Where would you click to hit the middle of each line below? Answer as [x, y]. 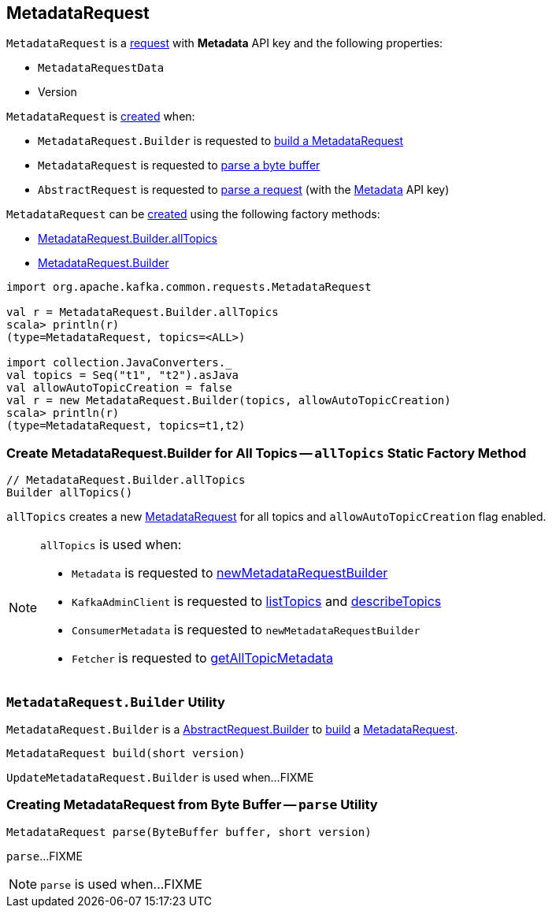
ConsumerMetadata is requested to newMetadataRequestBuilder [246, 630]
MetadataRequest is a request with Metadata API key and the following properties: [225, 43]
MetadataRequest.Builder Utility [116, 702]
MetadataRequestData [101, 68]
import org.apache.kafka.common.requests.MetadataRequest [189, 287]
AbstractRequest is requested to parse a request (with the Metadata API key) [244, 190]
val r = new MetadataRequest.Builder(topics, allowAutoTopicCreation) [229, 401]
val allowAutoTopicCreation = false [119, 388]
